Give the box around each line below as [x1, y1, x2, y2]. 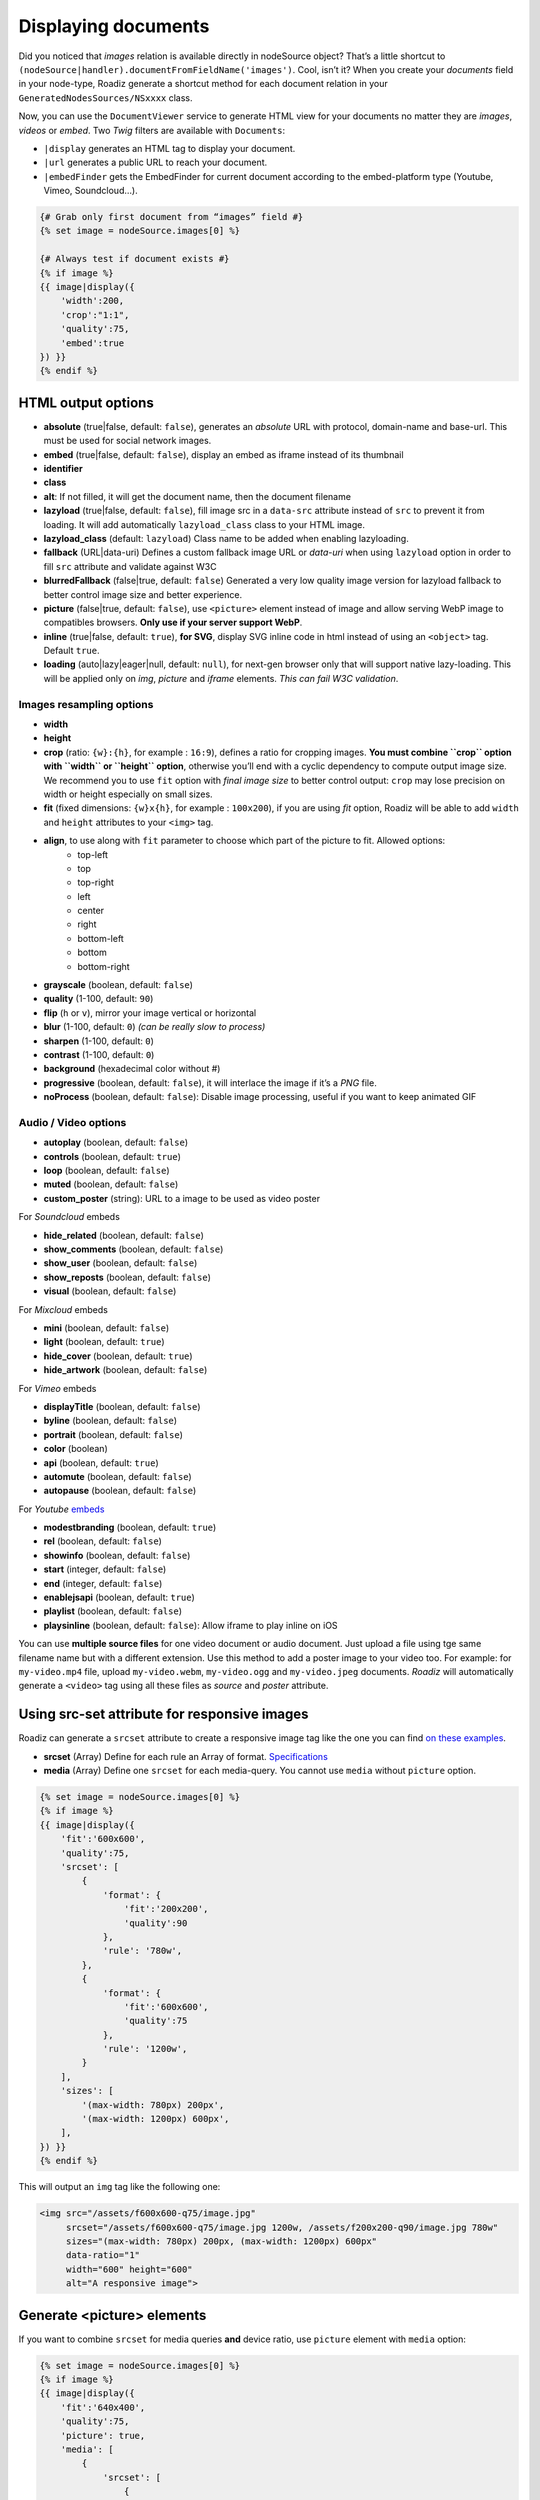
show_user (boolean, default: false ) [43, 1257, 198, 1269]
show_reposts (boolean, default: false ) [43, 1271, 212, 1283]
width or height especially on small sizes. [43, 788, 214, 800]
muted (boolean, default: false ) [43, 1178, 179, 1190]
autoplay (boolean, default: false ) [43, 1136, 189, 1149]
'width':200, [60, 295, 125, 307]
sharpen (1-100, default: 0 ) [43, 1035, 155, 1047]
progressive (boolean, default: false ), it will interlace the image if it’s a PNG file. [43, 1076, 377, 1089]
